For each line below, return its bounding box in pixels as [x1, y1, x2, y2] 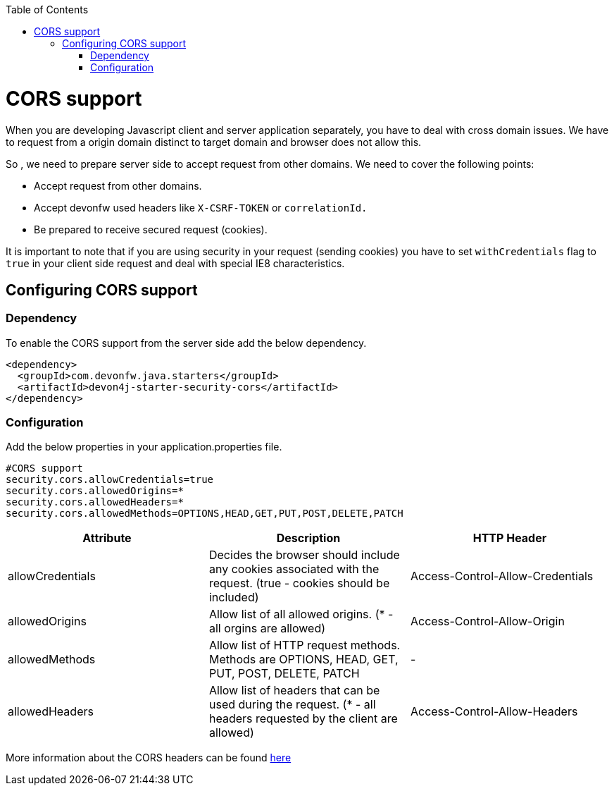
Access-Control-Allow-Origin [410, 614, 565, 629]
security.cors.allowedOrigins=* [6, 485, 184, 497]
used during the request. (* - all [208, 697, 376, 712]
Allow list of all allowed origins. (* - [208, 607, 394, 622]
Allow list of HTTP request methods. [208, 638, 401, 653]
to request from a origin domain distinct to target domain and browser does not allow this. [6, 135, 422, 148]
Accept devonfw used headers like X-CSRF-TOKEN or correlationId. [34, 201, 368, 214]
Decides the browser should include [208, 548, 400, 563]
